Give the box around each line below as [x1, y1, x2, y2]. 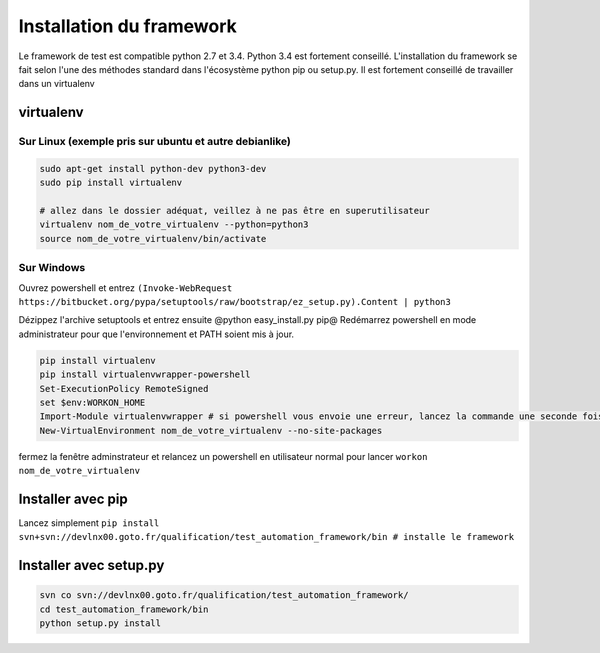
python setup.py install [39, 618, 162, 629]
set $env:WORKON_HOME [39, 396, 146, 408]
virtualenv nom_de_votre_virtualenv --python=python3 [39, 219, 309, 230]
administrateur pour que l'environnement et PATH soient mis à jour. [18, 328, 295, 340]
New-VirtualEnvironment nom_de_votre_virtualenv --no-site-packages [39, 425, 383, 436]
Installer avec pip [18, 490, 129, 507]
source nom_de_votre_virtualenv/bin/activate [39, 233, 267, 244]
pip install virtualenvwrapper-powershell [39, 369, 251, 380]
